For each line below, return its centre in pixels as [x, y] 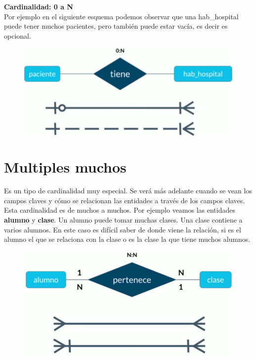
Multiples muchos [65, 167]
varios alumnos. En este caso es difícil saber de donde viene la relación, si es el [123, 229]
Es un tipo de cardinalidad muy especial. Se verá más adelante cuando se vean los [128, 191]
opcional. [18, 35]
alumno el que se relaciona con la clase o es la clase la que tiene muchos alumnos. [127, 239]
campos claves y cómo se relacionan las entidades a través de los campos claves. [125, 200]
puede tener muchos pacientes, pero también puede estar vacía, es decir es [116, 26]
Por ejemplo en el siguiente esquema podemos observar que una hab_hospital [121, 16]
